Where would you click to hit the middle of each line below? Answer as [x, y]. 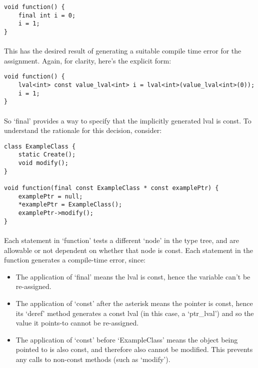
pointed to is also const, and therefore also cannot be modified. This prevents [134, 349]
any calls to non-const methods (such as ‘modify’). [93, 359]
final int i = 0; [47, 15]
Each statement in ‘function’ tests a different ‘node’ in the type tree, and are [121, 240]
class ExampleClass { [40, 146]
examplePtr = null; [50, 196]
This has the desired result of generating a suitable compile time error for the [123, 51]
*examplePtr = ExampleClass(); [70, 205]
